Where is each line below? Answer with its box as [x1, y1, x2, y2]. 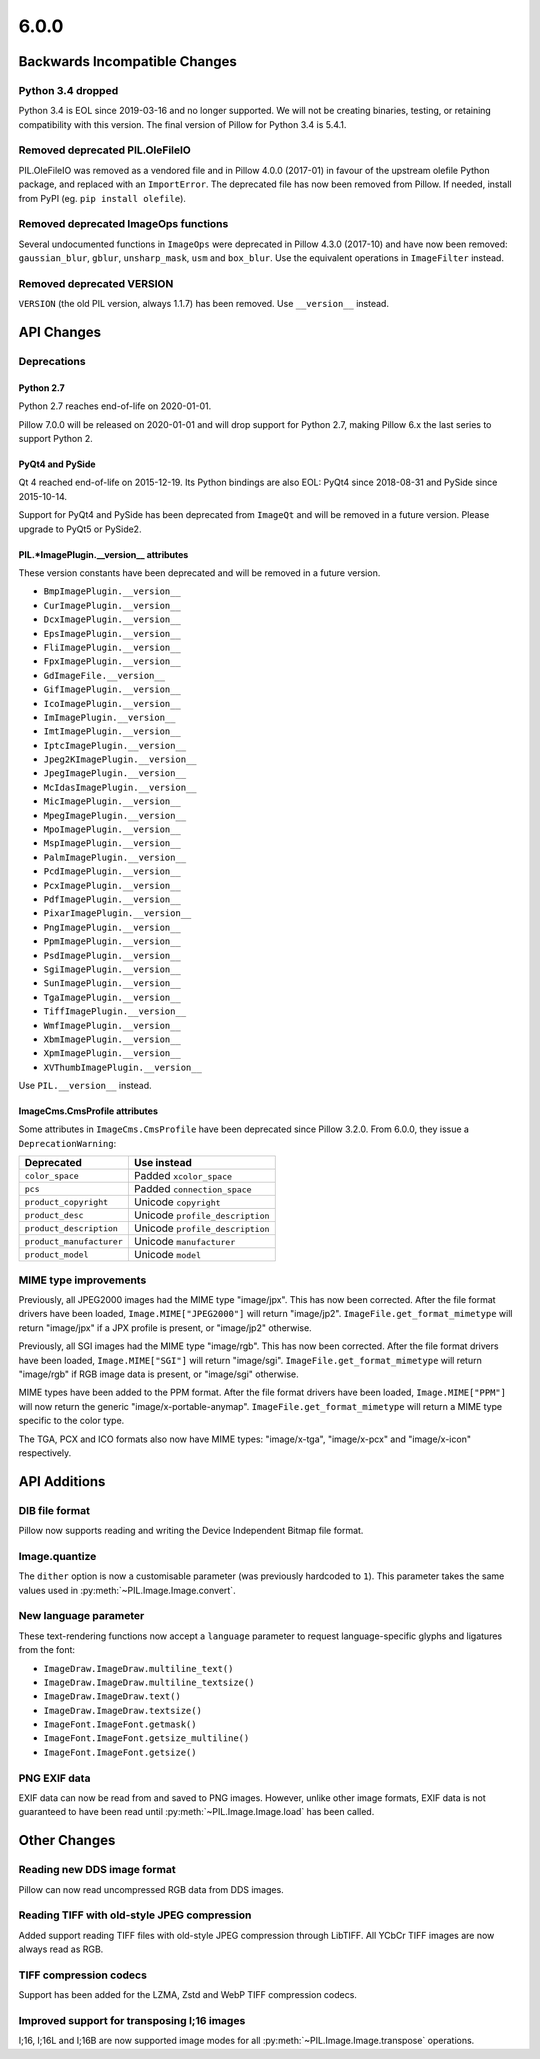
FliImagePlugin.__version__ [43, 641, 182, 653]
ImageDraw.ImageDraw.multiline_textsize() [43, 1676, 255, 1688]
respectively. [18, 1446, 72, 1459]
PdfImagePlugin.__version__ [43, 893, 182, 905]
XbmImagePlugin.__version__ [43, 1033, 182, 1045]
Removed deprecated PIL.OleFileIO [18, 143, 192, 157]
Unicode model [133, 1248, 202, 1262]
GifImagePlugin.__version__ [43, 684, 182, 695]
